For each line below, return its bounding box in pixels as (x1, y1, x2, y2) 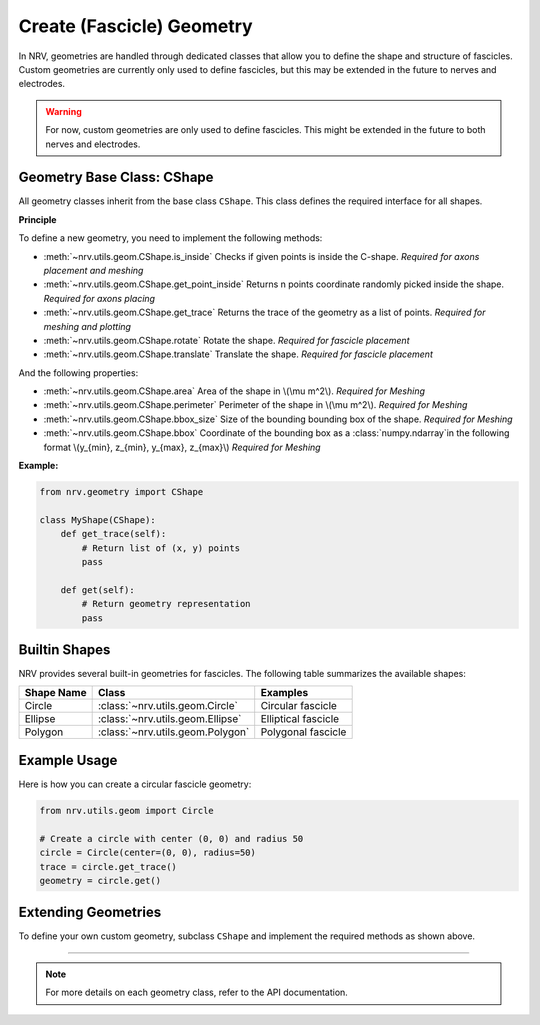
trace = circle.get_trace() (39, 861, 177, 872)
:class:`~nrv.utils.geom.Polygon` (97, 725, 250, 739)
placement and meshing (43, 264, 144, 276)
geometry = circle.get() (39, 875, 162, 886)
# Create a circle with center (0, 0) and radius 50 (39, 833, 304, 844)
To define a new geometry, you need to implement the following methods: (18, 232, 323, 244)
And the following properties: (18, 366, 139, 379)
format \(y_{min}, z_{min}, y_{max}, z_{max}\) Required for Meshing (43, 441, 321, 453)
